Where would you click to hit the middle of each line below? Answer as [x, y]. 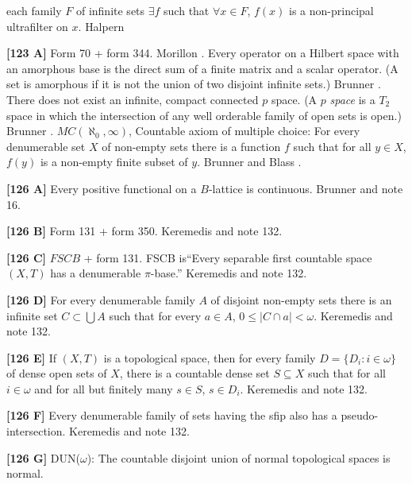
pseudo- [360, 415]
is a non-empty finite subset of [114, 162]
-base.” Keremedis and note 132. [229, 273]
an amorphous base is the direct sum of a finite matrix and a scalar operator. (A [202, 68]
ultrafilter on [37, 26]
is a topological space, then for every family [210, 357]
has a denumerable [96, 273]
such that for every [155, 315]
